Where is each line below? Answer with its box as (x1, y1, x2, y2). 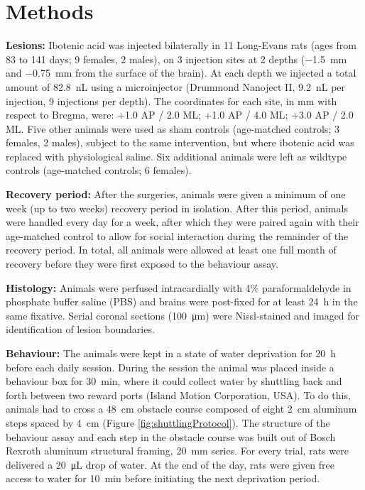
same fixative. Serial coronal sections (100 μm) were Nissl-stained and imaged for (6, 307, 360, 322)
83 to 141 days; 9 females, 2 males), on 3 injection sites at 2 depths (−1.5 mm (6, 51, 347, 66)
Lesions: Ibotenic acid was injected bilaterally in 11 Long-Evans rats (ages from (6, 38, 357, 53)
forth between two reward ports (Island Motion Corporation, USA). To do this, (6, 387, 351, 402)
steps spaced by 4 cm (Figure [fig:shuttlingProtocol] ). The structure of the (6, 415, 330, 430)
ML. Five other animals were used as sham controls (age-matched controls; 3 (6, 121, 339, 136)
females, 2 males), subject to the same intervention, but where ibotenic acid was (6, 135, 354, 150)
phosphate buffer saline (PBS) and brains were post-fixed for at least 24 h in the (6, 294, 358, 309)
